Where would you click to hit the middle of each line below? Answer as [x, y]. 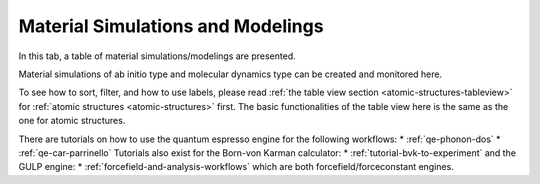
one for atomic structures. [72, 121]
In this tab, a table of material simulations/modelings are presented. [157, 56]
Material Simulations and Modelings [171, 26]
